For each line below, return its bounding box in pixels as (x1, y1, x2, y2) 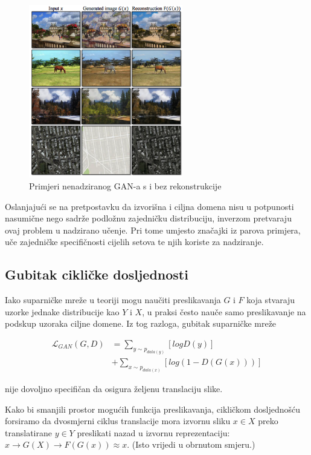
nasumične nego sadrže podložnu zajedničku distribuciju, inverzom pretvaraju (5, 212, 292, 224)
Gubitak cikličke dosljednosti (5, 265, 188, 284)
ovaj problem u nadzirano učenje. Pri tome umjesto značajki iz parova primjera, (5, 223, 301, 236)
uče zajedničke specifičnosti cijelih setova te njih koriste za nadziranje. (5, 235, 264, 248)
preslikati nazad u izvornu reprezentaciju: (77, 426, 230, 439)
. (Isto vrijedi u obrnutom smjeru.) (127, 438, 255, 451)
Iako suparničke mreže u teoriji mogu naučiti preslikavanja (5, 293, 221, 306)
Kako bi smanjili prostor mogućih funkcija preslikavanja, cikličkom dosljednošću (5, 402, 300, 415)
